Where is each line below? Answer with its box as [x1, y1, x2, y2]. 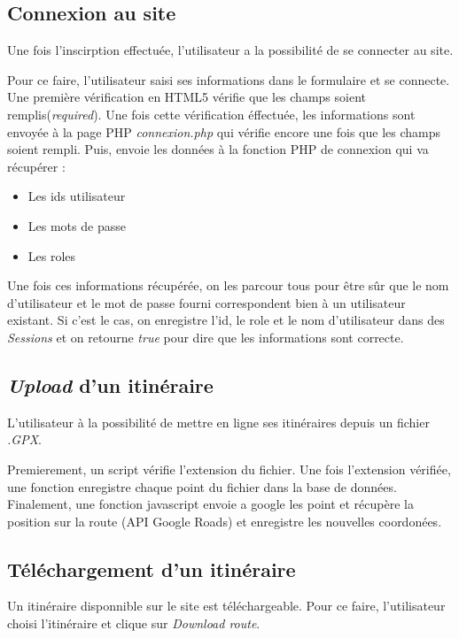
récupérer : [7, 157, 66, 175]
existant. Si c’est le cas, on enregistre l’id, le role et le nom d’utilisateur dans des [7, 311, 445, 329]
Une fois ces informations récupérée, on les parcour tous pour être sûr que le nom [7, 276, 449, 295]
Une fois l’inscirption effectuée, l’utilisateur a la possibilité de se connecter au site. [7, 41, 454, 59]
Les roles [27, 246, 76, 265]
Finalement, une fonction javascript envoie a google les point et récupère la [7, 495, 414, 513]
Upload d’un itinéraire [7, 371, 214, 398]
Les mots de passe [27, 216, 126, 234]
